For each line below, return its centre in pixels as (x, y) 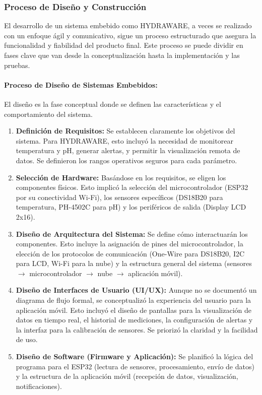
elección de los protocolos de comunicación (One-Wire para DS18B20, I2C (130, 253)
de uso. (27, 339)
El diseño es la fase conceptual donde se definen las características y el (113, 104)
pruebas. (17, 65)
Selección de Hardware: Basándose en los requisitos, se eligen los (121, 177)
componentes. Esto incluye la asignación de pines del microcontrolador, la (129, 244)
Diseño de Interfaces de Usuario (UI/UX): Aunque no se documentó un (136, 290)
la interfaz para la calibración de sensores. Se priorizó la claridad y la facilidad (137, 329)
